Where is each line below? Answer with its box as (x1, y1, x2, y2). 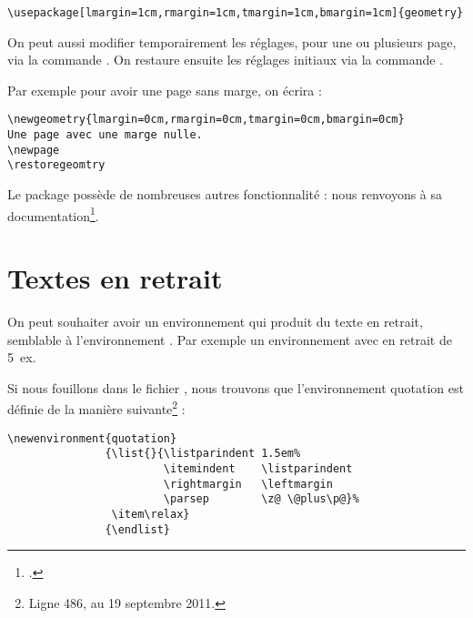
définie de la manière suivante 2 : (7, 397, 186, 419)
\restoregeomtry (7, 158, 106, 172)
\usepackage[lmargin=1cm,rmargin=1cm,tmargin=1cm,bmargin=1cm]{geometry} (7, 6, 464, 19)
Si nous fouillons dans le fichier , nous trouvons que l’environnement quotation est (7, 378, 464, 397)
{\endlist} (105, 522, 170, 536)
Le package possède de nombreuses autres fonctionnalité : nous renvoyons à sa (7, 185, 443, 204)
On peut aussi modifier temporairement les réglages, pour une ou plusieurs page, (7, 32, 457, 51)
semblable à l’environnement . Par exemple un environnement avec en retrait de (7, 329, 452, 349)
